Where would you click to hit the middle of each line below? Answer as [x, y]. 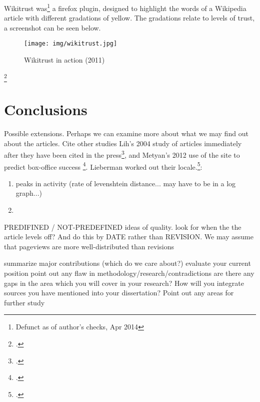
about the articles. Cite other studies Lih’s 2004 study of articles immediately [123, 143]
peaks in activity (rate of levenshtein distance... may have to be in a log [126, 183]
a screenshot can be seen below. [52, 27]
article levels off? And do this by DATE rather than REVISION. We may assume [129, 237]
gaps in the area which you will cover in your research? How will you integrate [124, 283]
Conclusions [46, 109]
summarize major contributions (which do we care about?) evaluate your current [127, 263]
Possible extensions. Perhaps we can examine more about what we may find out [126, 133]
